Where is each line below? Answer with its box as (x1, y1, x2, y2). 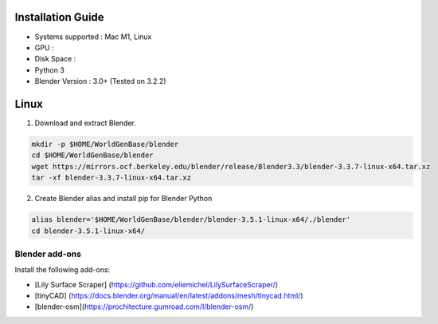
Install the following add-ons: (14, 265, 111, 275)
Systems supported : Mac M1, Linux (34, 32, 152, 41)
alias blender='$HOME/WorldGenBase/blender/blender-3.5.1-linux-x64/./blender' (31, 215, 351, 224)
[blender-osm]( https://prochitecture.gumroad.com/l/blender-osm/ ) (34, 302, 254, 311)
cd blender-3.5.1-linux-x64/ (31, 226, 146, 235)
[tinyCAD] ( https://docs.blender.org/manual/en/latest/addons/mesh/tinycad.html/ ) (34, 291, 303, 301)
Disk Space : (34, 54, 76, 64)
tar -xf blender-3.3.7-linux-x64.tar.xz (31, 173, 191, 183)
